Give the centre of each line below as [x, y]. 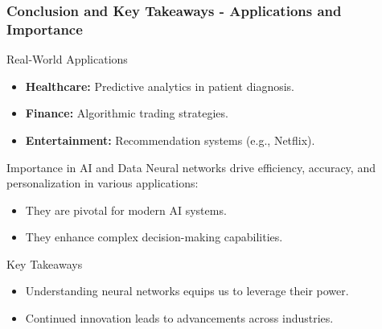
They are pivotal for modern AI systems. [126, 210]
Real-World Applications [67, 59]
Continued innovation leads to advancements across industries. [179, 318]
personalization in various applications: [103, 183]
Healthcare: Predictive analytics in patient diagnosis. [160, 86]
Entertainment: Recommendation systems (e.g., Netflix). [170, 140]
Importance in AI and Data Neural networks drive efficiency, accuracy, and [191, 167]
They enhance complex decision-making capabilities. [154, 237]
